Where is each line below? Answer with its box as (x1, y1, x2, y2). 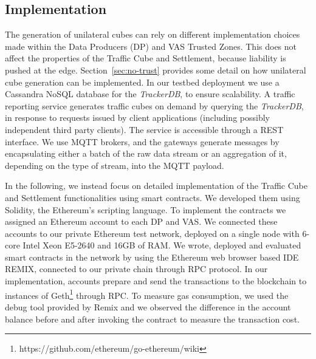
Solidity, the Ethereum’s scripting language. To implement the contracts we (5, 203, 286, 216)
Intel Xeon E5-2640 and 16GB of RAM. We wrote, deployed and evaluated (22, 239, 301, 251)
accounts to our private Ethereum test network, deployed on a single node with (5, 227, 300, 239)
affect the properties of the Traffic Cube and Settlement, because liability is (5, 52, 286, 64)
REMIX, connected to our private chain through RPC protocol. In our (5, 262, 268, 275)
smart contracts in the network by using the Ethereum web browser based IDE (5, 250, 299, 263)
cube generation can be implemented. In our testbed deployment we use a (5, 75, 280, 88)
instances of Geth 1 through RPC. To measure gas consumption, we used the (5, 287, 289, 301)
